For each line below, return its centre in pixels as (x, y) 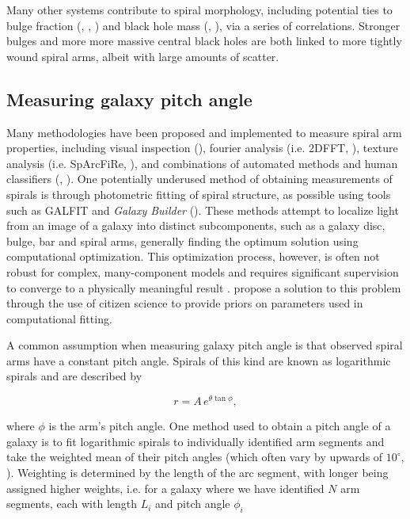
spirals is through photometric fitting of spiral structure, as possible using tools (199, 194)
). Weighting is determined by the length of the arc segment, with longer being (197, 472)
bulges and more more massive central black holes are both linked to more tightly (204, 41)
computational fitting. (59, 318)
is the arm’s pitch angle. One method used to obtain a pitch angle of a (220, 426)
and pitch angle (193, 504)
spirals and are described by (74, 376)
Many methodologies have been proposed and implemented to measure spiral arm (204, 132)
